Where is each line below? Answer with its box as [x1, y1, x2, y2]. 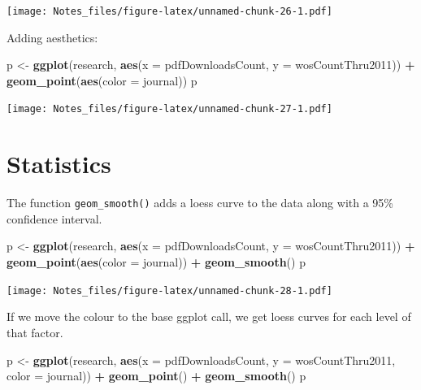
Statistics [7, 147, 111, 180]
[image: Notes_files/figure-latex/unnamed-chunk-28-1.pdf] [7, 284, 332, 297]
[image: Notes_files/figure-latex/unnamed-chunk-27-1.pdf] [7, 103, 332, 115]
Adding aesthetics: [7, 28, 98, 45]
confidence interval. [7, 210, 102, 227]
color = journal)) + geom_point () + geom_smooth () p [7, 367, 306, 384]
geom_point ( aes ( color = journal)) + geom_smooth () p [7, 253, 306, 271]
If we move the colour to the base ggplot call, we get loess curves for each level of [7, 308, 411, 325]
